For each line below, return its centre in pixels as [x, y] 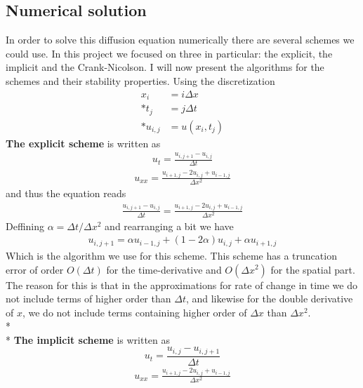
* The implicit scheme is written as [88, 339]
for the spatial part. [313, 269]
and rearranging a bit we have [169, 226]
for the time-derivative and [164, 269]
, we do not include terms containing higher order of [134, 312]
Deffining [25, 226]
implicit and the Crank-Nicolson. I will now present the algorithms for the [165, 67]
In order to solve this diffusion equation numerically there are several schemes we [180, 40]
